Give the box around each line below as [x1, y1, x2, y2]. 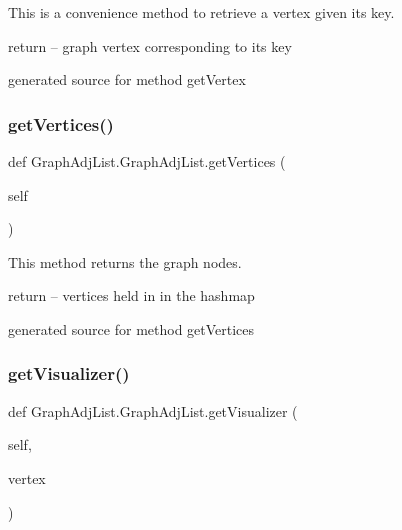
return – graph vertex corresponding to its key [8, 35, 292, 56]
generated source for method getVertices [8, 318, 255, 339]
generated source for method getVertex [8, 69, 246, 90]
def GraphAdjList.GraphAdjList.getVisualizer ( [8, 400, 298, 421]
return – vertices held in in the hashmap [8, 285, 255, 306]
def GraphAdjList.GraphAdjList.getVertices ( [8, 151, 286, 171]
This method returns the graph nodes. [8, 251, 242, 272]
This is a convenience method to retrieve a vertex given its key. [8, 2, 395, 22]
